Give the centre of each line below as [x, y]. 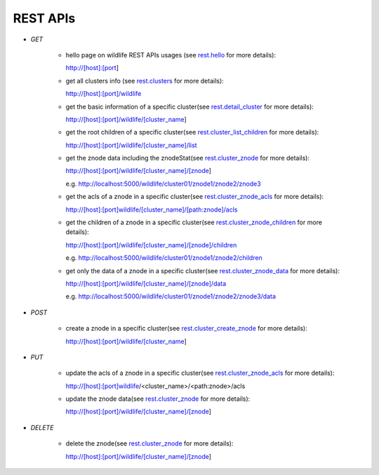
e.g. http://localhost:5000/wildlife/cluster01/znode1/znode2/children [164, 258]
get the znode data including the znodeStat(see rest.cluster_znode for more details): [188, 158]
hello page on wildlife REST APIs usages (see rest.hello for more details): [171, 55]
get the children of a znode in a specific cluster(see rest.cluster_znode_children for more [194, 222]
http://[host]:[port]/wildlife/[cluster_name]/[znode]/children [151, 245]
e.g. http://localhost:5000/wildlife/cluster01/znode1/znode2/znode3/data [171, 296]
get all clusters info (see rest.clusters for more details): [145, 81]
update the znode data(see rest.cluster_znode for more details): [158, 399]
